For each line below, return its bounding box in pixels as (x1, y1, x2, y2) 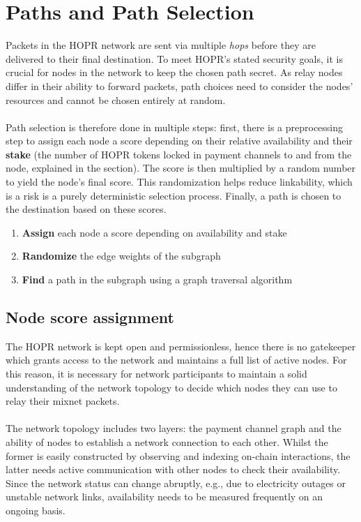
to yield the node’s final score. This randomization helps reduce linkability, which (6, 174, 353, 189)
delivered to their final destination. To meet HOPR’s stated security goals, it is (6, 51, 343, 66)
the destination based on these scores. (6, 202, 167, 216)
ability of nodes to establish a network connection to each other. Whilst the (6, 434, 328, 449)
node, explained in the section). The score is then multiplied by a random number (6, 161, 356, 175)
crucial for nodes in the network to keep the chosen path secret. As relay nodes (6, 65, 343, 80)
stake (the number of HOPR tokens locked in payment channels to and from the (6, 147, 352, 161)
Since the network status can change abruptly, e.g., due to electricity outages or (6, 475, 346, 490)
